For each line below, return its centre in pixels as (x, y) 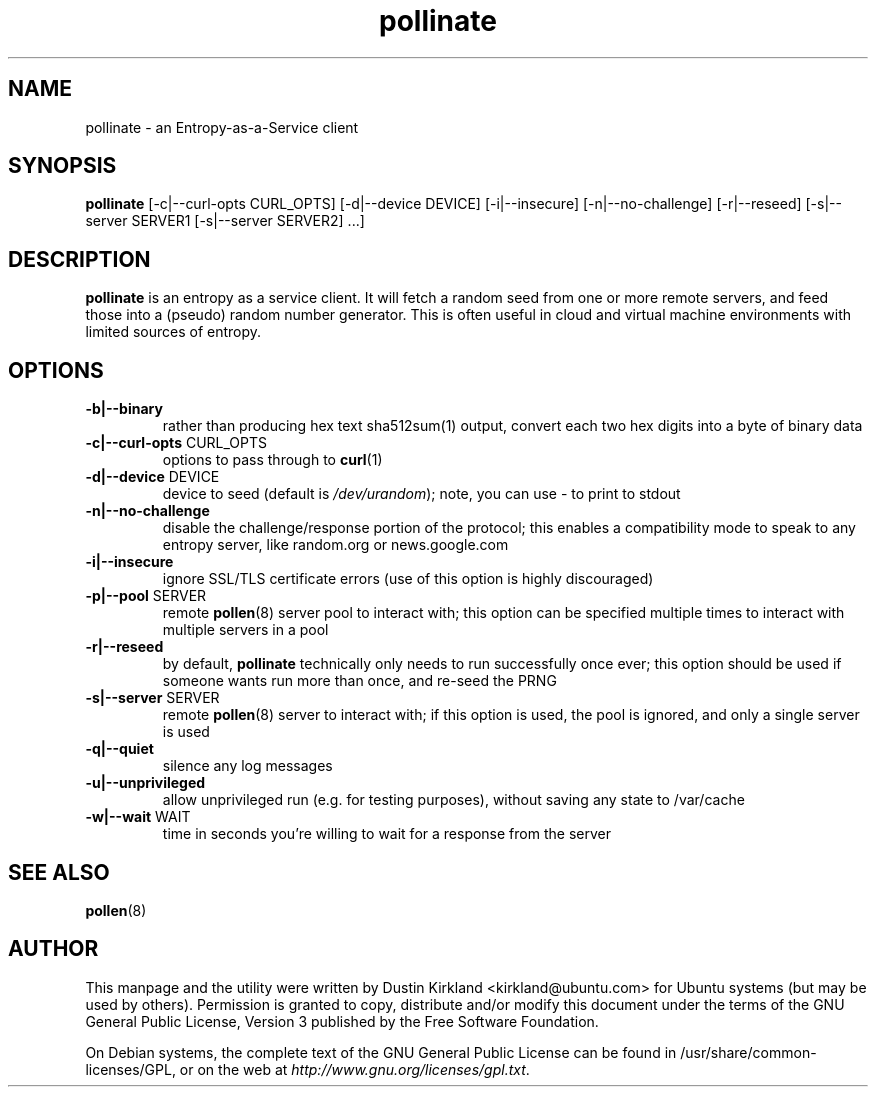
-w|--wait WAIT (138, 817)
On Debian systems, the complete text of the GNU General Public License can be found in (381, 1052)
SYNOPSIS (62, 166)
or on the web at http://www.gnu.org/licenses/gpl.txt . (354, 1069)
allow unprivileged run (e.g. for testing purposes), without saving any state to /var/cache (453, 800)
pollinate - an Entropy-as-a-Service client (222, 127)
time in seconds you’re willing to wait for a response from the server (386, 834)
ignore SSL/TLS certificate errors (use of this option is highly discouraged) (408, 579)
